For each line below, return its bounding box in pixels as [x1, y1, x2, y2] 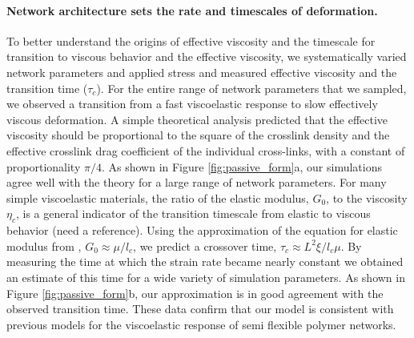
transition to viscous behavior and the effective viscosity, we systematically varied [6, 48, 407, 65]
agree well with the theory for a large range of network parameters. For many [6, 174, 387, 191]
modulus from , [6, 237, 82, 254]
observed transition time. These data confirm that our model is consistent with [6, 300, 394, 317]
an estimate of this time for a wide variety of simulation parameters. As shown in [6, 268, 405, 285]
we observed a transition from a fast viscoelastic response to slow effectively [6, 95, 378, 112]
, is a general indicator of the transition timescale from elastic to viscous [16, 205, 371, 222]
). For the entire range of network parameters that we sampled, [96, 79, 407, 96]
